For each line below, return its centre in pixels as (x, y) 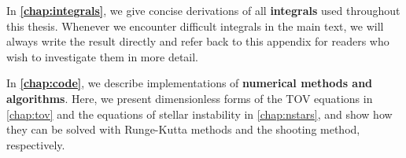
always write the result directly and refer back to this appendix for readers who (198, 41)
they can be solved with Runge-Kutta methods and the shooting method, (183, 129)
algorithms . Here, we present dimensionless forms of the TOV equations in (190, 98)
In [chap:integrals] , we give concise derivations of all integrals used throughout (203, 10)
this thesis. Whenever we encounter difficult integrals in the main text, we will (195, 26)
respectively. (36, 144)
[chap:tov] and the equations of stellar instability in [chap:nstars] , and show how (199, 114)
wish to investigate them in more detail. (103, 56)
